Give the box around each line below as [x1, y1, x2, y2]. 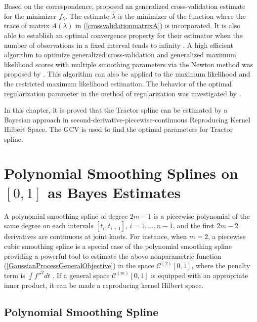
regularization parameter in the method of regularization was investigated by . [4, 88, 241, 98]
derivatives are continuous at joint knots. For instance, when [4, 231, 187, 241]
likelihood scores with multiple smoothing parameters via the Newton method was [4, 59, 253, 69]
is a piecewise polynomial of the [154, 210, 250, 221]
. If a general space [52, 270, 110, 280]
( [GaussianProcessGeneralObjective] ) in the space [4, 260, 154, 271]
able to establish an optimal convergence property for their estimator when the [4, 30, 243, 40]
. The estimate [65, 10, 110, 21]
